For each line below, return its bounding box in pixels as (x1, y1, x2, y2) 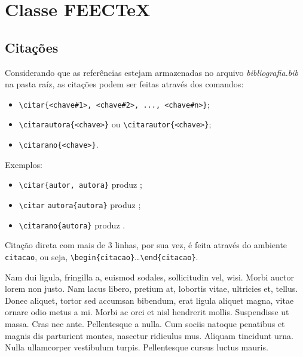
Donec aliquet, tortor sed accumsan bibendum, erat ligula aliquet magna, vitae (5, 294, 294, 306)
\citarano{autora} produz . (19, 218, 126, 231)
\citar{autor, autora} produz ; (19, 178, 142, 191)
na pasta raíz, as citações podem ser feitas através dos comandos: (5, 78, 244, 90)
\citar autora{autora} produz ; (19, 198, 141, 210)
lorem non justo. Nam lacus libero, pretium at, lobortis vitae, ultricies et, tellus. (5, 282, 298, 295)
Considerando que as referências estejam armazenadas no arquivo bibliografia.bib (5, 66, 299, 78)
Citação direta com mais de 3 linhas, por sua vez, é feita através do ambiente (5, 239, 287, 251)
